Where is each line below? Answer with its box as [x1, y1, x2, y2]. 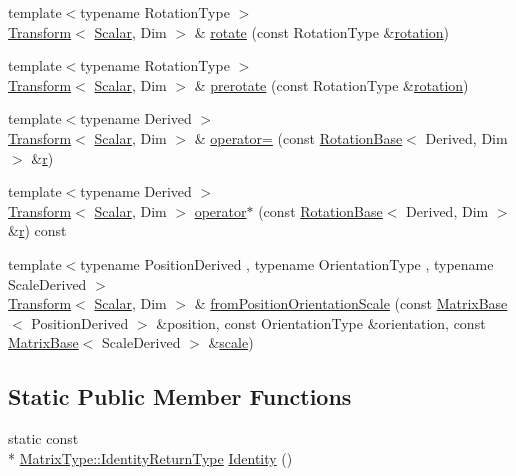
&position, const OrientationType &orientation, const [156, 312, 486, 333]
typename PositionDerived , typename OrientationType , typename [80, 253, 494, 274]
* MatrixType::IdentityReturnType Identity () [8, 447, 293, 468]
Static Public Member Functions [8, 381, 352, 412]
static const [8, 428, 79, 449]
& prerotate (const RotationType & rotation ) [194, 74, 469, 95]
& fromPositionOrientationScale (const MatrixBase [194, 293, 508, 314]
